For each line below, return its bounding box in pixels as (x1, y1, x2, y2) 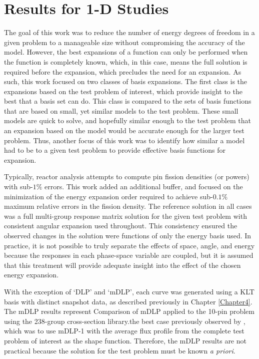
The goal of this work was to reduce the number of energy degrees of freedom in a (4, 27, 255, 38)
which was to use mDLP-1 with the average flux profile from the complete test (4, 325, 244, 336)
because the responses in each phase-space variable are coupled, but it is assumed (4, 250, 253, 260)
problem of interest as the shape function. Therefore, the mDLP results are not (4, 335, 246, 345)
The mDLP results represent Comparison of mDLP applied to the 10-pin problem (4, 306, 255, 316)
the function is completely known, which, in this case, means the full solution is (4, 56, 247, 67)
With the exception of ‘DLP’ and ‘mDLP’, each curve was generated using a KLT (4, 286, 254, 296)
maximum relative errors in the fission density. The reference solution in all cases (4, 201, 252, 211)
